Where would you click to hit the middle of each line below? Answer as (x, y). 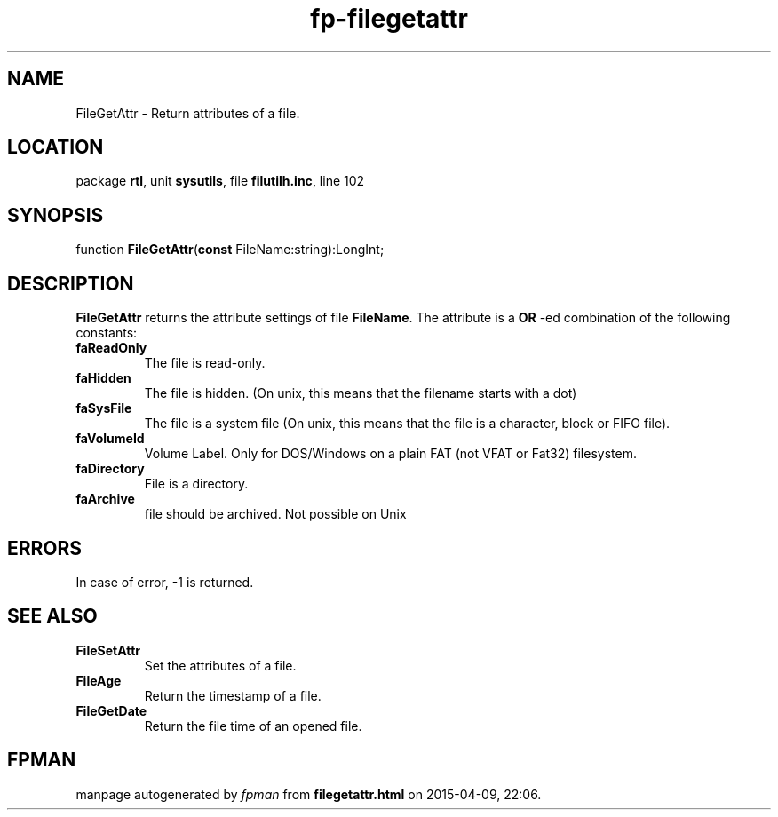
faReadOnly (111, 348)
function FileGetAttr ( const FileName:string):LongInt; (230, 250)
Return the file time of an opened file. (253, 726)
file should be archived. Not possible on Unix (275, 514)
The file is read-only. (205, 363)
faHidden (103, 378)
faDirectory (110, 469)
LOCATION (56, 147)
